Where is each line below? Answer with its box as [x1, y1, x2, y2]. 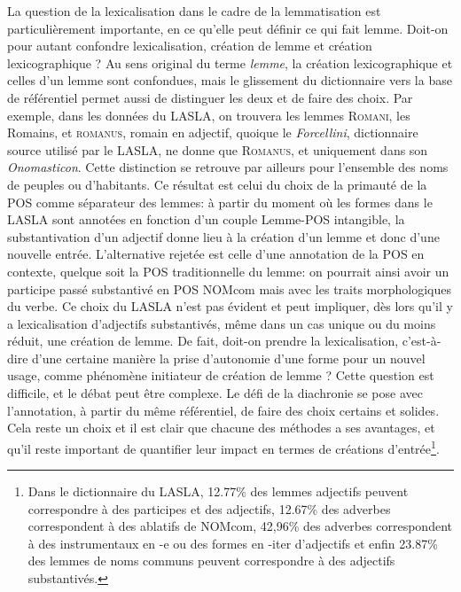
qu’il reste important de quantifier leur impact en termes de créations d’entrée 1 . [7, 436, 440, 457]
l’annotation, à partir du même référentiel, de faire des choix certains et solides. [7, 401, 440, 419]
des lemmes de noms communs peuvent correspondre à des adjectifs [27, 551, 395, 570]
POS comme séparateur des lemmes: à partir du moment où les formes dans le [7, 192, 433, 211]
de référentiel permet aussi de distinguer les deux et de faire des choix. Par [7, 88, 413, 106]
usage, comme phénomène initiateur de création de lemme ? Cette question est [7, 366, 434, 385]
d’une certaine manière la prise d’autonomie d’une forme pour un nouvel [32, 348, 426, 367]
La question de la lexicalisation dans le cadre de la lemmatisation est [7, 2, 381, 19]
